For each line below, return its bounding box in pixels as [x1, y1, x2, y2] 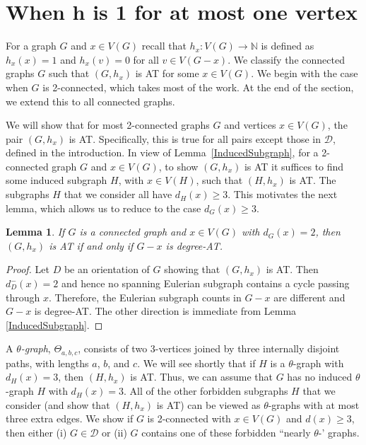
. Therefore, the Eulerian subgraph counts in [48, 289, 242, 304]
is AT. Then [266, 262, 319, 277]
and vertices [224, 117, 276, 132]
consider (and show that [6, 397, 110, 412]
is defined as [261, 38, 314, 53]
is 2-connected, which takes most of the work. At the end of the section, [42, 79, 354, 94]
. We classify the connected [228, 52, 345, 67]
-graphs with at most [268, 397, 360, 412]
